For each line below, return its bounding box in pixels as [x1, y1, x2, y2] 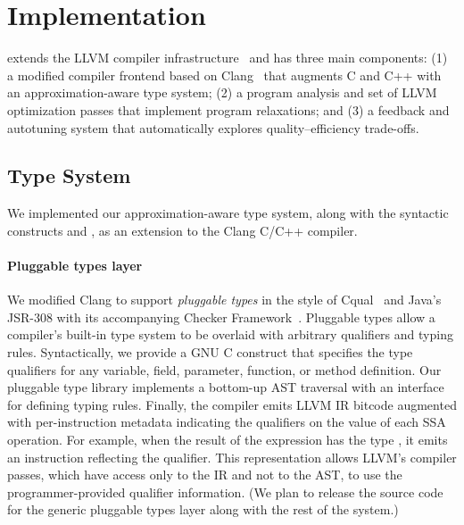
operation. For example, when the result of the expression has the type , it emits [7, 430, 448, 449]
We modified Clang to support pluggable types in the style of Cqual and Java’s [7, 290, 442, 309]
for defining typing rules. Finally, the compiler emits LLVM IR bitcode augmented [7, 395, 457, 413]
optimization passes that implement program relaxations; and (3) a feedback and [7, 100, 450, 119]
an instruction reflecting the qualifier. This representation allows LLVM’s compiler [7, 447, 457, 466]
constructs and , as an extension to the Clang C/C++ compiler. [7, 221, 358, 239]
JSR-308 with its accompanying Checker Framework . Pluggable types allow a [7, 307, 435, 326]
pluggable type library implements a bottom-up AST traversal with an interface [7, 378, 444, 396]
